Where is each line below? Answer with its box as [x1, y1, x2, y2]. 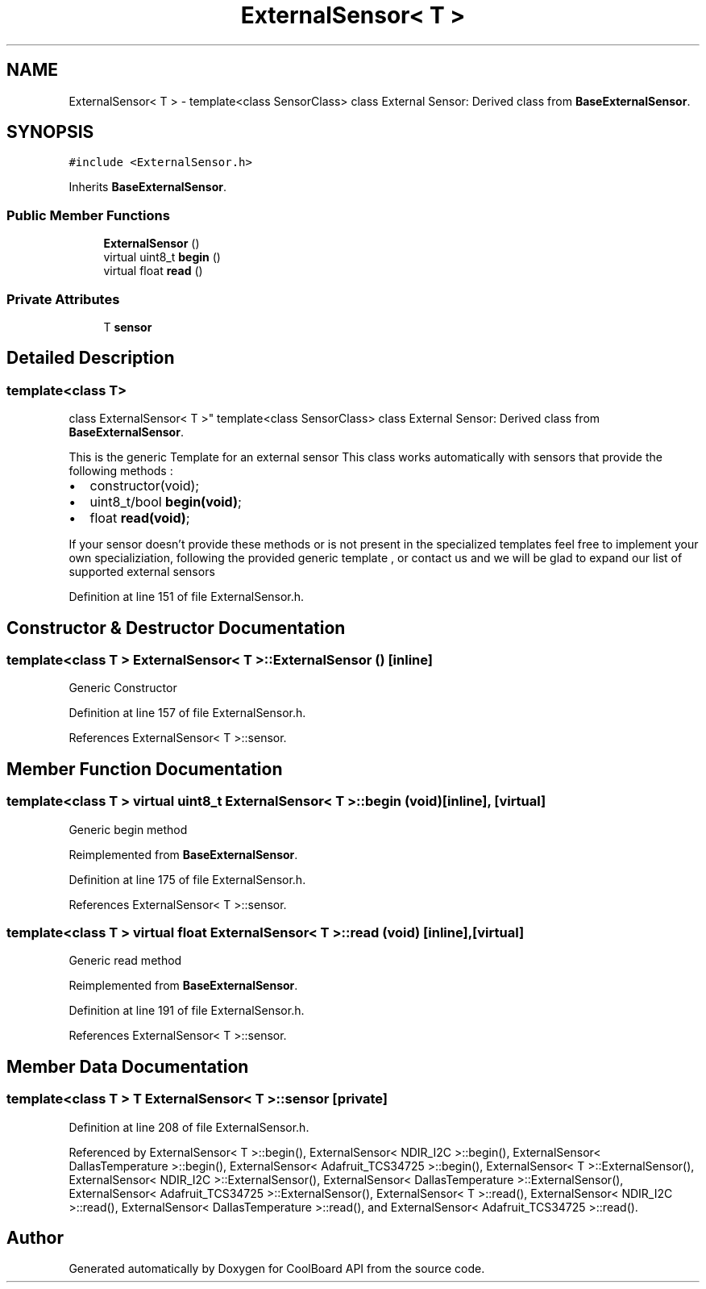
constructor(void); [89, 478, 200, 494]
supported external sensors [69, 565, 215, 579]
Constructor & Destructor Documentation [6, 617, 346, 638]
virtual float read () [103, 264, 203, 278]
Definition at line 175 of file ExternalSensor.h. [69, 872, 306, 886]
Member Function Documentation [6, 758, 283, 779]
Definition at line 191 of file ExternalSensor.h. [69, 1003, 305, 1018]
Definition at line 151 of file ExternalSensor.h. [69, 590, 305, 604]
